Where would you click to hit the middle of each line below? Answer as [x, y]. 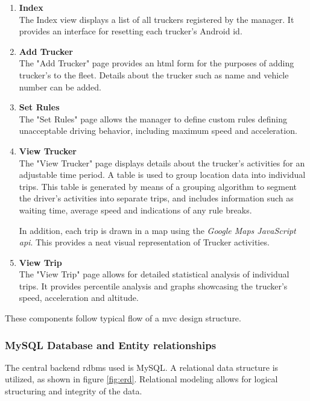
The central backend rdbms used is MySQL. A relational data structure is [142, 367]
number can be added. [60, 87]
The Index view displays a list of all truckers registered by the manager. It [157, 19]
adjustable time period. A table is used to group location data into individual [162, 175]
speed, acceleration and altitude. [79, 298]
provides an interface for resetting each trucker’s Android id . [131, 31]
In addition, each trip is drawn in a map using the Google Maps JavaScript [157, 230]
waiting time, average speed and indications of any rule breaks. [135, 210]
